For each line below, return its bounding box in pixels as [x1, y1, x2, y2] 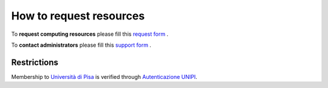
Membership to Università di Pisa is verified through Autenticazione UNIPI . [11, 73, 197, 80]
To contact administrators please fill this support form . [11, 41, 152, 49]
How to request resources [11, 9, 145, 22]
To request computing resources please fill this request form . [11, 30, 169, 38]
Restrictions [11, 57, 59, 67]
